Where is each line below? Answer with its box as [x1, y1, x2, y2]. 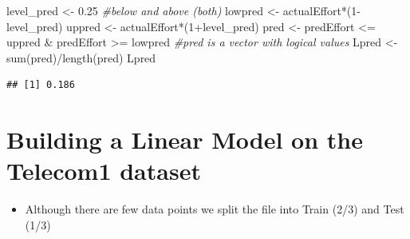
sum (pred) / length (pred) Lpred [6, 49, 156, 66]
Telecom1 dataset [6, 154, 201, 187]
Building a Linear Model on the [6, 123, 363, 156]
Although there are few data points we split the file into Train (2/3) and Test [25, 201, 404, 217]
